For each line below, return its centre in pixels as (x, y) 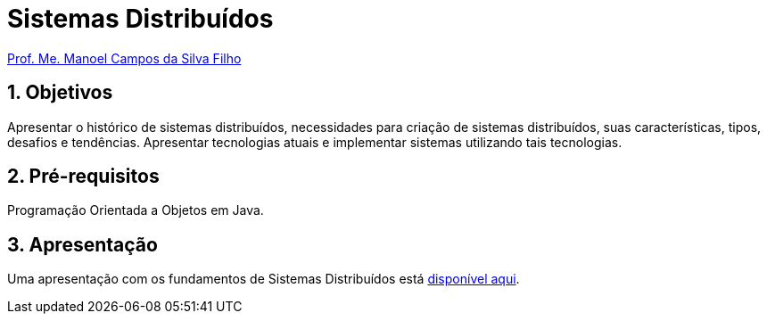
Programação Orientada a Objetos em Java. (136, 210)
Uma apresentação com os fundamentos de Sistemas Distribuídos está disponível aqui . (264, 279)
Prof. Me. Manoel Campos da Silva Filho (124, 58)
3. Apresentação (82, 244)
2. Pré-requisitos (83, 177)
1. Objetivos (60, 93)
